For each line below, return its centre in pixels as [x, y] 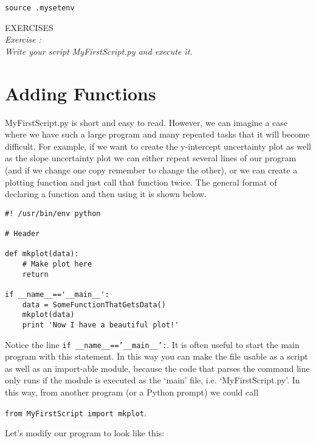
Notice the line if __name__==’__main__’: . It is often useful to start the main [152, 344]
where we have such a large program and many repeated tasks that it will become [157, 134]
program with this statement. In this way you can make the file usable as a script [156, 356]
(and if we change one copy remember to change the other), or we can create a [151, 169]
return [35, 274]
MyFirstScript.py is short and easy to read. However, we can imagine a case [146, 122]
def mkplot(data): [42, 254]
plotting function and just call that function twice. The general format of [141, 182]
